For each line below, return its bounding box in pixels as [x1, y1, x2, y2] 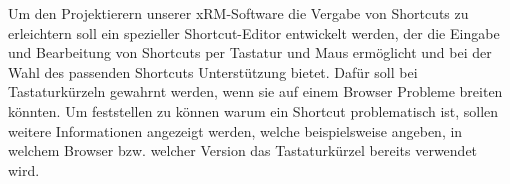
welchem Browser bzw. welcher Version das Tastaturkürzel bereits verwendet [8, 140, 478, 161]
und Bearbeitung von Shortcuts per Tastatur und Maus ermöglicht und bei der [8, 42, 492, 63]
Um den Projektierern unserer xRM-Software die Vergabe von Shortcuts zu [8, 3, 469, 23]
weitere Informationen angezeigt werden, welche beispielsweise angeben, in [8, 120, 463, 141]
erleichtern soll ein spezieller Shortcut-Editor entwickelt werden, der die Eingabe [8, 22, 500, 43]
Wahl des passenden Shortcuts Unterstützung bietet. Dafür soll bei [8, 61, 418, 82]
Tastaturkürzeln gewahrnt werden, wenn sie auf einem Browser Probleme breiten [8, 81, 503, 102]
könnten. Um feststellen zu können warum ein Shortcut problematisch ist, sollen [8, 100, 499, 121]
